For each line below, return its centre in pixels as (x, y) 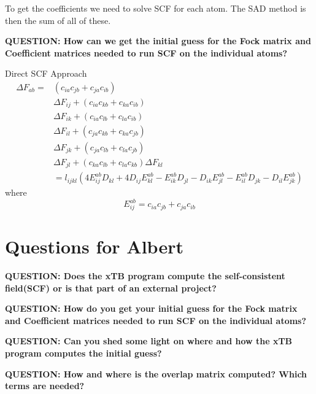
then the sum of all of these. (58, 20)
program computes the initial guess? (83, 353)
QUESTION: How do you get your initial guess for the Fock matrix (151, 308)
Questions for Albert (94, 246)
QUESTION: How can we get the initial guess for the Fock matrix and (158, 41)
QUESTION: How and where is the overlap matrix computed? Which (156, 373)
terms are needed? (45, 386)
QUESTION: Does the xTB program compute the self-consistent (145, 276)
